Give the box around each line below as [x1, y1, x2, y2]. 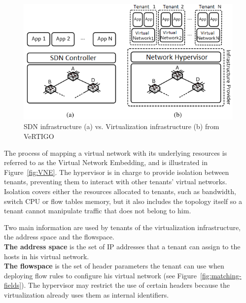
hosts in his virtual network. [4, 251, 89, 261]
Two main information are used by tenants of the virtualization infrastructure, [4, 222, 241, 232]
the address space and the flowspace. [4, 232, 114, 242]
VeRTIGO [24, 131, 54, 141]
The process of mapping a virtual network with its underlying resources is [4, 147, 227, 158]
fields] [4, 280, 22, 290]
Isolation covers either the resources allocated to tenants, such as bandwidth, [4, 186, 236, 196]
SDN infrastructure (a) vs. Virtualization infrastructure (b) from [24, 121, 219, 132]
